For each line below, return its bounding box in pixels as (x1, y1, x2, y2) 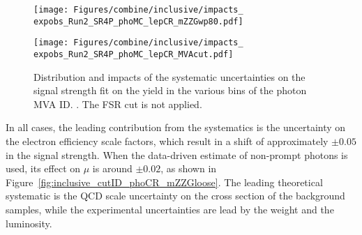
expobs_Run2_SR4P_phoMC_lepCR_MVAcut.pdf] (33, 49, 234, 59)
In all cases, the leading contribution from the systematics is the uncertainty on (6, 120, 346, 135)
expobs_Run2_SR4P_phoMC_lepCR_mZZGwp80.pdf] (33, 16, 243, 26)
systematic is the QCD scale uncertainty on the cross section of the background (6, 188, 345, 203)
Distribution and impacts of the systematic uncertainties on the (33, 69, 306, 84)
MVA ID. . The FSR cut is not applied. (33, 96, 202, 111)
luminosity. (6, 215, 52, 230)
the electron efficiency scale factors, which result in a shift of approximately (6, 134, 329, 148)
